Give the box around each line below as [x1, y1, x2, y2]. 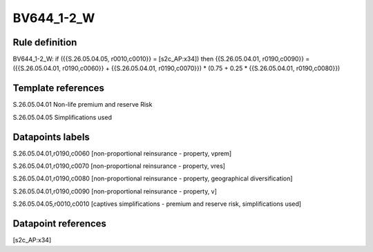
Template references [12, 83, 105, 94]
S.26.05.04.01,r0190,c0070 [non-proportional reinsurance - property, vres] [12, 162, 226, 170]
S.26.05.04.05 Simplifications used [12, 113, 112, 121]
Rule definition [12, 36, 77, 48]
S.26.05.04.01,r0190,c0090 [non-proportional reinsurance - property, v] [12, 187, 218, 196]
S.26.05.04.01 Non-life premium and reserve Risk [12, 101, 153, 109]
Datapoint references [12, 218, 107, 230]
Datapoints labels [12, 131, 90, 143]
